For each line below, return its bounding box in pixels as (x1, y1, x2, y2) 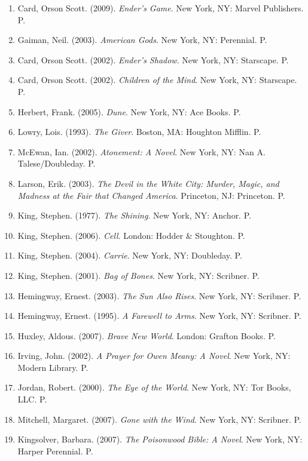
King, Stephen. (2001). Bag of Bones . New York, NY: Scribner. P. (17, 269, 260, 281)
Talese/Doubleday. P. (17, 157, 96, 170)
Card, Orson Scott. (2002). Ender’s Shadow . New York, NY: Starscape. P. (17, 53, 289, 66)
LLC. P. (17, 393, 47, 405)
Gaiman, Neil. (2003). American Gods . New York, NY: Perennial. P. (17, 33, 267, 46)
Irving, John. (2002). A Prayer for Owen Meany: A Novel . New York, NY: (17, 349, 291, 362)
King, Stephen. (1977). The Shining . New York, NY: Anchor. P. (17, 209, 251, 222)
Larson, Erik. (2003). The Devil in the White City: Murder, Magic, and (17, 177, 279, 189)
